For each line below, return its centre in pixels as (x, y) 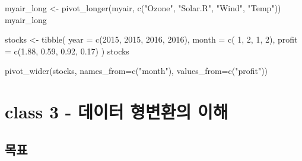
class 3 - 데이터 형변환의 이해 (117, 112)
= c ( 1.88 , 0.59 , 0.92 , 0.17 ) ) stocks (67, 51)
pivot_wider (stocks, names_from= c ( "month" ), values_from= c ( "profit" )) (136, 71)
